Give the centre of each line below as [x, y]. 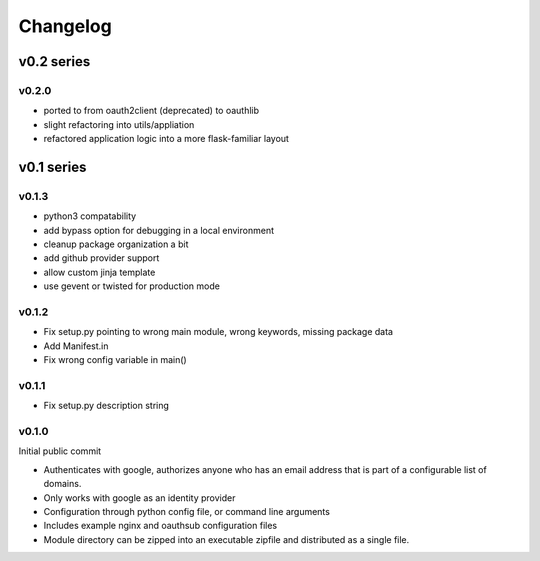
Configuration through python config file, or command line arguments [186, 511]
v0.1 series [52, 166]
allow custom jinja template [99, 272]
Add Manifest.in [76, 346]
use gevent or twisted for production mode [131, 286]
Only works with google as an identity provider [139, 497]
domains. [62, 484]
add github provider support [101, 258]
